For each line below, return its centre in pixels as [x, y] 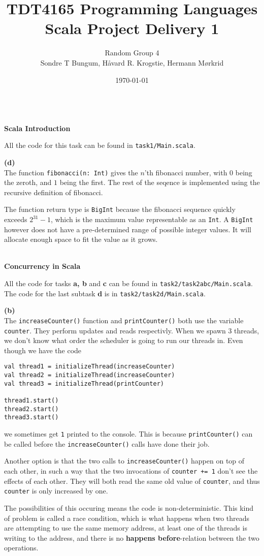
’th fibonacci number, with [186, 172]
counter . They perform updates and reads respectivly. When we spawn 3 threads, [132, 330]
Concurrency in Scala [42, 266]
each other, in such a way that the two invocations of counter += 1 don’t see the [131, 471]
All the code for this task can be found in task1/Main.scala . [100, 145]
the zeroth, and [28, 182]
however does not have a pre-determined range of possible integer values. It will [128, 229]
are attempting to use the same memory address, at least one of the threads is [126, 528]
